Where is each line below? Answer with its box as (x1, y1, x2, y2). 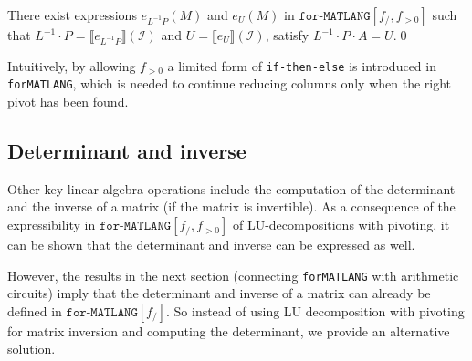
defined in (7, 301, 62, 320)
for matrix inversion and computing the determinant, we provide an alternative (7, 321, 450, 340)
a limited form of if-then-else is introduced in (167, 56, 436, 75)
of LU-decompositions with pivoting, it (232, 215, 450, 234)
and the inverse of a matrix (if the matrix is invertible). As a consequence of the (7, 197, 456, 216)
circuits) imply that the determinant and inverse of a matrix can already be (7, 284, 431, 303)
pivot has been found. (7, 92, 129, 111)
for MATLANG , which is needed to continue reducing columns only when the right (7, 74, 452, 93)
